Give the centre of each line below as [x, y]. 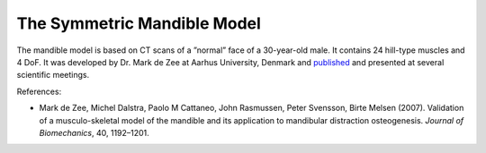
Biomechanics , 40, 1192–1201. [94, 132]
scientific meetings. [53, 75]
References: [39, 91]
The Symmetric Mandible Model [139, 23]
